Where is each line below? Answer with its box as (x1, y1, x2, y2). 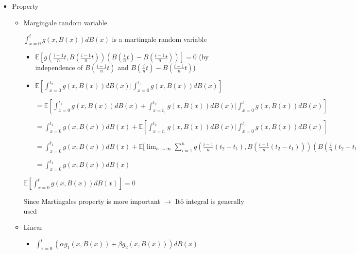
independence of (35, 62, 83, 73)
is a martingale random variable (112, 34, 207, 44)
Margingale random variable (23, 17, 107, 27)
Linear (23, 222, 43, 232)
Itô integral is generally (175, 196, 244, 206)
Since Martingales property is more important (23, 196, 160, 206)
